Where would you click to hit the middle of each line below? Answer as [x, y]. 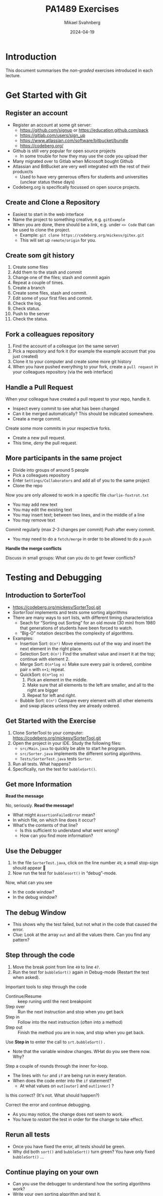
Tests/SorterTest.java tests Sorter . [56, 758]
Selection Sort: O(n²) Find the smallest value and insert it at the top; [87, 654]
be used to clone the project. [41, 230]
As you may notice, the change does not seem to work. [68, 1114]
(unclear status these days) [47, 182]
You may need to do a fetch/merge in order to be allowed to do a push [82, 539]
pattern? [21, 940]
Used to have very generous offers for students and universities [84, 177]
